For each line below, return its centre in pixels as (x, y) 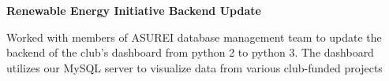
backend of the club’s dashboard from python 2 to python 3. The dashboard (190, 52)
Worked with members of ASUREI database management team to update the (194, 37)
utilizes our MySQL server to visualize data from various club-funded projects (194, 67)
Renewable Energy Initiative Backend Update (134, 10)
